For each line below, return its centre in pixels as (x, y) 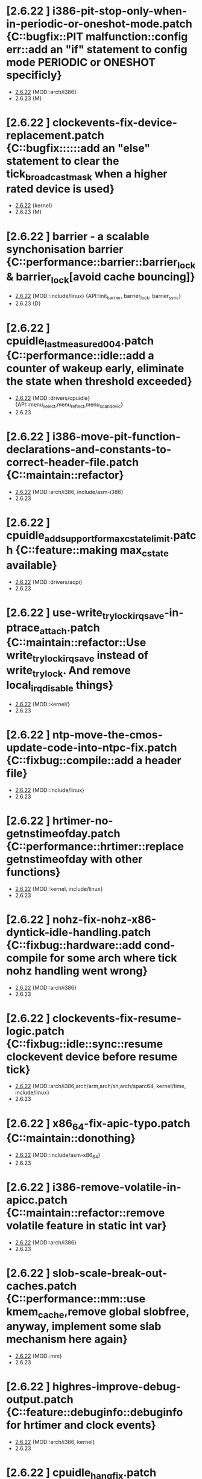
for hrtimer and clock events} (81, 1425)
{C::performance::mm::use (76, 1299)
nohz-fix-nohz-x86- (104, 920)
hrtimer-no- (83, 821)
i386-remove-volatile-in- (117, 1187)
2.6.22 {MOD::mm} (38, 1356)
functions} (33, 872)
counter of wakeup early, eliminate (95, 369)
